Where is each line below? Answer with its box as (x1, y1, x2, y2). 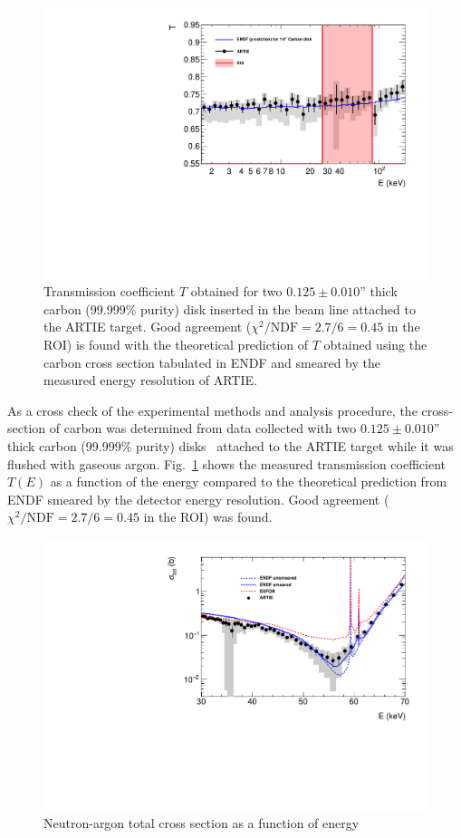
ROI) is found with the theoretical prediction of (43, 335, 309, 354)
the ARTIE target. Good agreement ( (43, 317, 252, 336)
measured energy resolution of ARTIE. (43, 371, 257, 390)
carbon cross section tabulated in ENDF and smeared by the (43, 352, 381, 371)
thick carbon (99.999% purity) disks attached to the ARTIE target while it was (7, 437, 454, 455)
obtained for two (190, 282, 283, 301)
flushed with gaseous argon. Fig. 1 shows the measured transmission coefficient (7, 454, 446, 473)
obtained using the (323, 335, 427, 354)
